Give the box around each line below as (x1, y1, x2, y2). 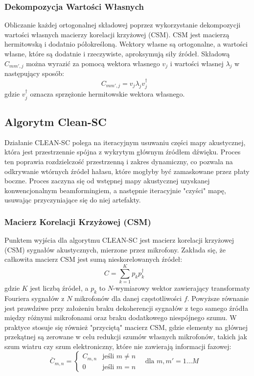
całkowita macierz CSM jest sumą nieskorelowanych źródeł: (4, 254, 183, 264)
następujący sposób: (4, 68, 64, 78)
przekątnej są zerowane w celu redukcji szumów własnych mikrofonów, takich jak (4, 331, 247, 342)
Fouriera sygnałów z (4, 293, 65, 303)
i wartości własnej (170, 58, 224, 68)
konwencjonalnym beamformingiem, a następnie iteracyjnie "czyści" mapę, (4, 185, 226, 195)
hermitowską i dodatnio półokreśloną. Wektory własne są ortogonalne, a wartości (4, 39, 248, 49)
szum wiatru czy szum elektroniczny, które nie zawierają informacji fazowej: (4, 341, 231, 351)
